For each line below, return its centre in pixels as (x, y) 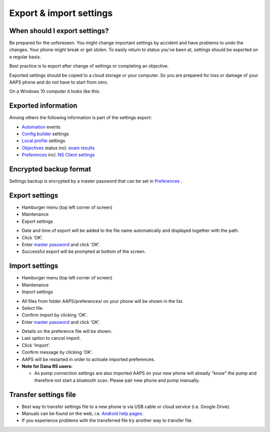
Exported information (43, 106)
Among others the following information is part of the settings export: (80, 118)
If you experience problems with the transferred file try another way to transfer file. (107, 420)
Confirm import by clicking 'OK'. (54, 315)
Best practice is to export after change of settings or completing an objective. (89, 66)
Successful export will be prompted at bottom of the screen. (84, 252)
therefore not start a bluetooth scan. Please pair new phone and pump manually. (117, 380)
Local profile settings (43, 141)
